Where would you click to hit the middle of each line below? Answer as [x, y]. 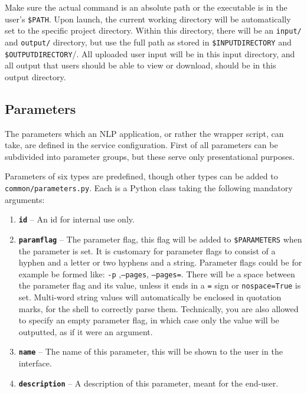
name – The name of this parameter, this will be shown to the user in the [151, 351]
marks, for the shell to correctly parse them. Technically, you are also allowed [159, 308]
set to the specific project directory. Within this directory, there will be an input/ [153, 30]
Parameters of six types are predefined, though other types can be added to [141, 176]
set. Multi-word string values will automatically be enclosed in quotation [150, 297]
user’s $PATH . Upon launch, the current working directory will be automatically [148, 19]
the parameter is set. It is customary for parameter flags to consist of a [147, 250]
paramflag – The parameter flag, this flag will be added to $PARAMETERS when [160, 239]
